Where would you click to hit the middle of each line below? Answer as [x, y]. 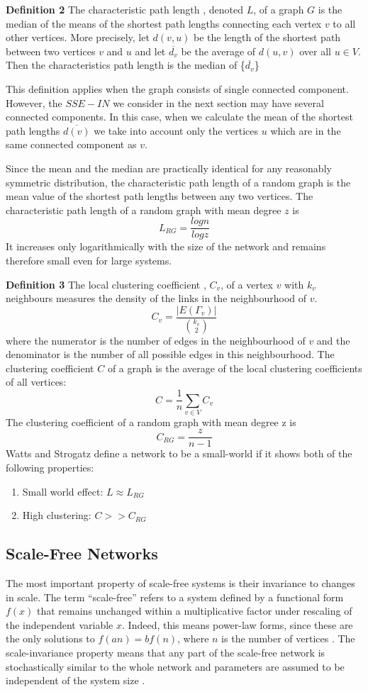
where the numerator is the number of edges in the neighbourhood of [156, 340]
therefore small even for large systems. [89, 260]
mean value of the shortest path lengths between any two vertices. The [160, 196]
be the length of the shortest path [267, 37]
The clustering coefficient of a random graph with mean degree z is [151, 422]
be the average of [218, 51]
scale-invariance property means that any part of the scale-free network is [166, 653]
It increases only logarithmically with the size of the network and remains [166, 246]
